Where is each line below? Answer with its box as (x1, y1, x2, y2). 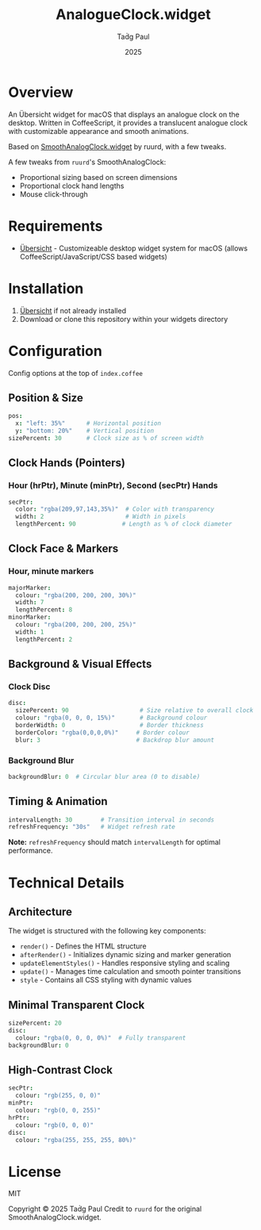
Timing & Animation (8, 795, 109, 808)
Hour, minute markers (8, 565, 94, 577)
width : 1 (15, 628, 44, 636)
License (8, 1163, 62, 1181)
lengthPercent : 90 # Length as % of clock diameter (15, 520, 232, 528)
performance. (8, 846, 53, 856)
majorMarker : (8, 584, 52, 592)
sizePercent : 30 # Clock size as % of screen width (8, 434, 204, 442)
